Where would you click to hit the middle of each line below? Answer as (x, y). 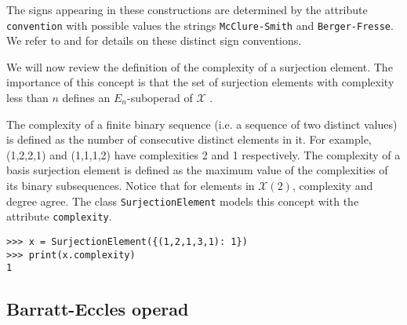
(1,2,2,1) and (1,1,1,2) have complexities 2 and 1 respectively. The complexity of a (203, 154)
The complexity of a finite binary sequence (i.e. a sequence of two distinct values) (202, 124)
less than (27, 98)
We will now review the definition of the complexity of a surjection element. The (200, 66)
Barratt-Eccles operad (98, 309)
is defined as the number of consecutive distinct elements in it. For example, (189, 139)
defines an (86, 98)
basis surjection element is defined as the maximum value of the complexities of (197, 170)
